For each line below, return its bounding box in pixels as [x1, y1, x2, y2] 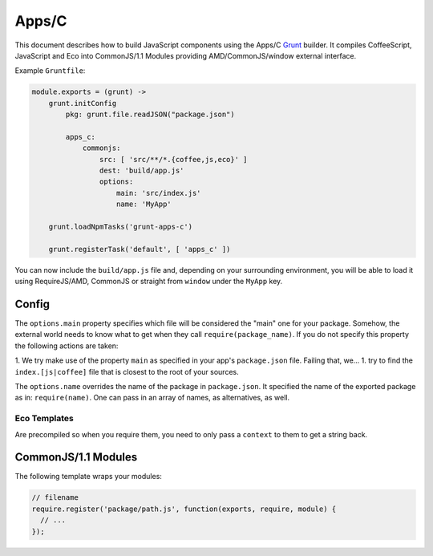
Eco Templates [14, 413, 74, 424]
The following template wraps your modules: [14, 472, 162, 481]
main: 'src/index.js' [116, 189, 201, 197]
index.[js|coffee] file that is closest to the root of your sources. [14, 367, 240, 376]
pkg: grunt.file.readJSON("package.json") [65, 110, 236, 120]
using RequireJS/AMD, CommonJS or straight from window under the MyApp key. [14, 277, 283, 286]
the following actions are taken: [14, 341, 119, 351]
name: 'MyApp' [116, 200, 172, 209]
